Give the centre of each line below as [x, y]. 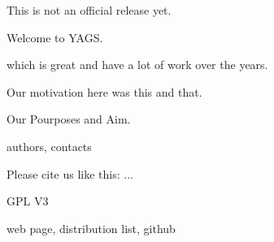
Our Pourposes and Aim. [69, 119]
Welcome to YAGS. [55, 37]
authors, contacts [49, 146]
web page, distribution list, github [91, 228]
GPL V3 [28, 201]
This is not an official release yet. [89, 10]
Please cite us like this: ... [70, 173]
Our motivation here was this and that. [104, 91]
